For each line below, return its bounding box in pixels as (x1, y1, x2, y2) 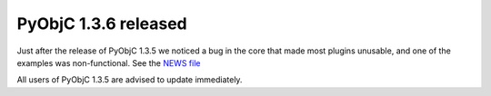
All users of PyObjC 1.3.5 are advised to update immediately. (16, 74, 243, 85)
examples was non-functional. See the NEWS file (16, 57, 201, 68)
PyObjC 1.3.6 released (16, 14, 187, 34)
